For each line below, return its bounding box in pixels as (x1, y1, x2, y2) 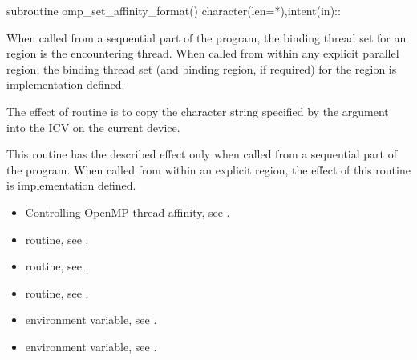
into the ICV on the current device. (6, 118, 180, 135)
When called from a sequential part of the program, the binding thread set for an (6, 29, 407, 46)
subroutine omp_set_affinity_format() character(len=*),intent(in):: (6, 2, 341, 18)
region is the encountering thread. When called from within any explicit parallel (6, 45, 399, 62)
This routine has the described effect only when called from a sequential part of (6, 146, 397, 162)
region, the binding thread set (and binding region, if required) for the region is (6, 60, 397, 77)
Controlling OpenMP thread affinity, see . (25, 203, 230, 220)
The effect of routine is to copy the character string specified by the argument (6, 102, 389, 119)
